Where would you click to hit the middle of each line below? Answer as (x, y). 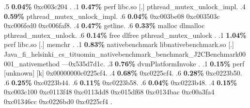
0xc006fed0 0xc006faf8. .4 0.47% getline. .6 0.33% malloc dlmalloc (104, 25)
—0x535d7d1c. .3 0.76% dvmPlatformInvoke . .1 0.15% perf (153, 63)
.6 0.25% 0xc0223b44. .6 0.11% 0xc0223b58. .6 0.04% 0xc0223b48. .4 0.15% (121, 82)
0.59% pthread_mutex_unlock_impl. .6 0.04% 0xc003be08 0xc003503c (112, 16)
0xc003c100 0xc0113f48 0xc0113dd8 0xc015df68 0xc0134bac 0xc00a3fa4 (109, 92)
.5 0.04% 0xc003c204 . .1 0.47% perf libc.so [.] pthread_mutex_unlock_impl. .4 (125, 6)
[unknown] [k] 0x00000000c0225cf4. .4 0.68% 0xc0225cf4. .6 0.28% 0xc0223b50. (123, 73)
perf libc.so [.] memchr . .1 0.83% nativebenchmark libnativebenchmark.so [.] (119, 44)
